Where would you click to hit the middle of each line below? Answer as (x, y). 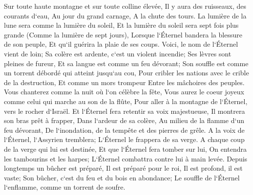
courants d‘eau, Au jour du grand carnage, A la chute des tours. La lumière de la (125, 15)
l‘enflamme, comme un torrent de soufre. (65, 187)
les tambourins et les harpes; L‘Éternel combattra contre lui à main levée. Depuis (126, 158)
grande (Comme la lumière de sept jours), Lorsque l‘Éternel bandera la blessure (123, 34)
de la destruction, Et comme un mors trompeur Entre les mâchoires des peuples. (124, 82)
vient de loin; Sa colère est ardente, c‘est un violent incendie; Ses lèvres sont (118, 53)
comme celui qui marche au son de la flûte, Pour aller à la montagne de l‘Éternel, (126, 101)
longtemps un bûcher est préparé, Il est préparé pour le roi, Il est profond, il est (123, 168)
